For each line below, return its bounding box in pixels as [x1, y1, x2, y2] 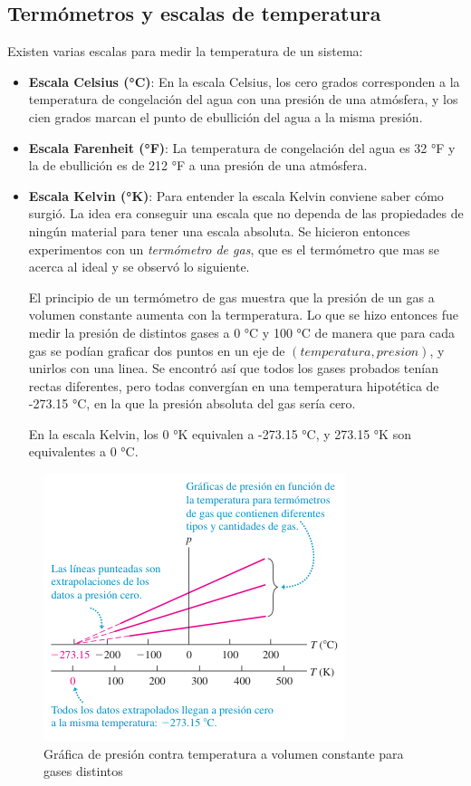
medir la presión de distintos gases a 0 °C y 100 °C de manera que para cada [28, 322, 456, 341]
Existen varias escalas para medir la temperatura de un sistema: [7, 42, 363, 61]
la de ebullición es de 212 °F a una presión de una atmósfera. [28, 156, 368, 175]
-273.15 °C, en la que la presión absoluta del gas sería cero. [28, 394, 356, 413]
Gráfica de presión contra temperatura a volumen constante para [43, 743, 404, 762]
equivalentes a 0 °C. [28, 442, 139, 461]
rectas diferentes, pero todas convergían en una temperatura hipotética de [28, 376, 439, 395]
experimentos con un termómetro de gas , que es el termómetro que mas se [28, 239, 440, 258]
